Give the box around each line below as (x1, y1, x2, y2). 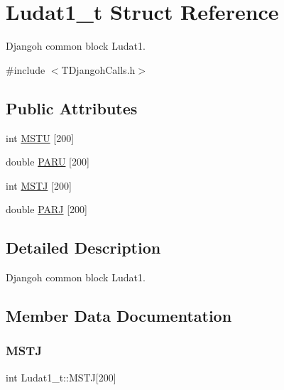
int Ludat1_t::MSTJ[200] (6, 369, 116, 384)
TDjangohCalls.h (61, 62, 136, 77)
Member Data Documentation (6, 305, 232, 327)
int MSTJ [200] (6, 178, 72, 193)
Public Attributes (6, 97, 138, 119)
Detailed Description (6, 237, 161, 259)
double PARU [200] (6, 154, 89, 169)
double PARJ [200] (6, 202, 87, 217)
